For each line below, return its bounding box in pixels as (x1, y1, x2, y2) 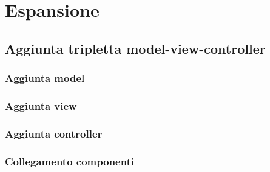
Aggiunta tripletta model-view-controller (5, 39, 266, 57)
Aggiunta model (5, 71, 85, 86)
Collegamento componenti (5, 153, 135, 168)
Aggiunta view (5, 98, 77, 113)
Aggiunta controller (5, 126, 103, 141)
